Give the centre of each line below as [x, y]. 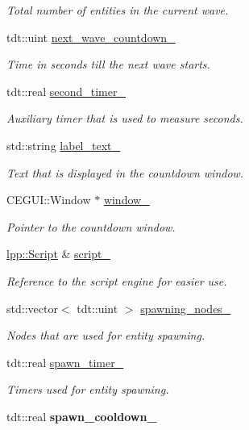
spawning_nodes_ [186, 308]
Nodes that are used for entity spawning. [106, 335]
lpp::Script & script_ [58, 254]
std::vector [32, 308]
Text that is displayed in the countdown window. [125, 172]
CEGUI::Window [49, 200]
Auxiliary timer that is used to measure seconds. [125, 118]
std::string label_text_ [64, 145]
